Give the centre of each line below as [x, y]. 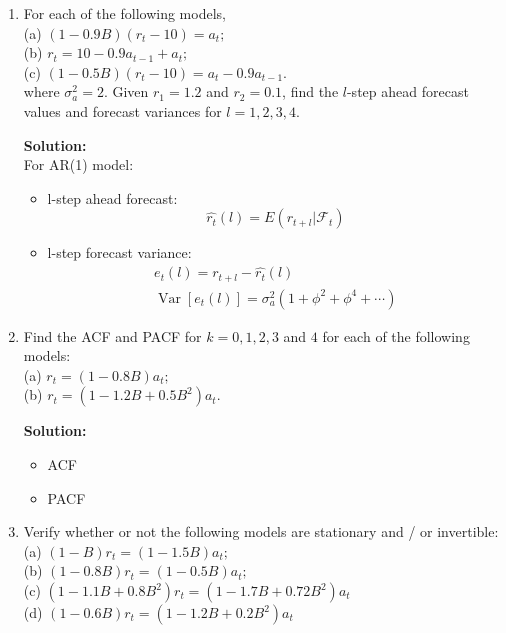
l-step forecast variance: [119, 252]
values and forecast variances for [122, 110]
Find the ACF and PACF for [112, 335]
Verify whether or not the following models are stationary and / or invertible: [261, 531]
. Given [126, 91]
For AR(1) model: [78, 164]
